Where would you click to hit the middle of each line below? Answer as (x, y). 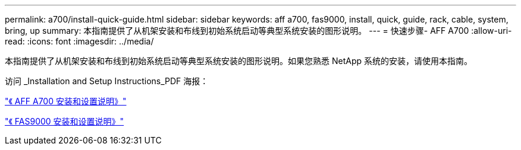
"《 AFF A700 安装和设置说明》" (66, 101)
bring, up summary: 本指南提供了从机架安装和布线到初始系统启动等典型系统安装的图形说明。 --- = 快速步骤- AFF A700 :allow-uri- (258, 31)
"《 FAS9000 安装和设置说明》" (65, 121)
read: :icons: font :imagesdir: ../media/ (79, 41)
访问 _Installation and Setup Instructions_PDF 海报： (107, 81)
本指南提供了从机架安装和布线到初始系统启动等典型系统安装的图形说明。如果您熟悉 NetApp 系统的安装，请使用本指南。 (238, 61)
